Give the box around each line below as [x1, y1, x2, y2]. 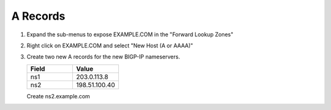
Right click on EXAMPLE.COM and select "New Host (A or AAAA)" [26, 42, 193, 49]
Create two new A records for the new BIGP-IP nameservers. [26, 53, 180, 61]
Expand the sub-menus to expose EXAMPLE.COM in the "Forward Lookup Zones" [26, 31, 234, 38]
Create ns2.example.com [26, 92, 90, 100]
